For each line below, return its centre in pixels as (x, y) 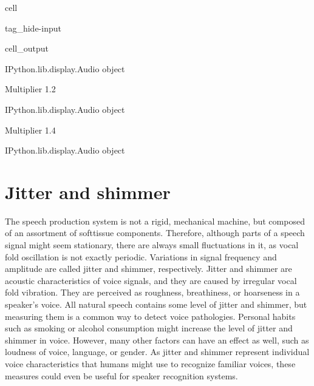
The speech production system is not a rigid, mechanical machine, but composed (155, 221)
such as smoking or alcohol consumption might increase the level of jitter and (149, 328)
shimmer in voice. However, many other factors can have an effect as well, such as (157, 340)
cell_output (27, 48)
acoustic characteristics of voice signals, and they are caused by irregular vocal (151, 280)
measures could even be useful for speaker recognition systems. (121, 375)
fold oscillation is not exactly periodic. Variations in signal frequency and (141, 256)
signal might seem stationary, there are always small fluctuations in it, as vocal (152, 245)
